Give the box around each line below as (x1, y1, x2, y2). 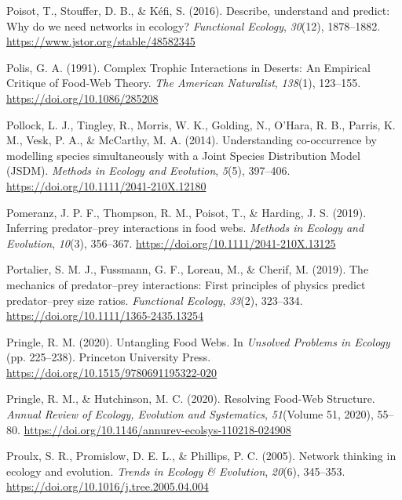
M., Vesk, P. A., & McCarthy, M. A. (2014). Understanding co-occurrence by (6, 132, 377, 148)
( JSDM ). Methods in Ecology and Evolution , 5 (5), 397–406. (6, 162, 291, 179)
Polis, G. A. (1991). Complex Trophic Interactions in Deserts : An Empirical (6, 59, 371, 75)
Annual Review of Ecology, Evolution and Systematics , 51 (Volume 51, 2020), (6, 406, 374, 422)
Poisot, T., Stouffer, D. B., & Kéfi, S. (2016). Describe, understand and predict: (6, 2, 390, 18)
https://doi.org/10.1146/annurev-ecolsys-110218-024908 (24, 421, 291, 437)
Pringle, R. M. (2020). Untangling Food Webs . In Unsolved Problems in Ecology (6, 333, 390, 350)
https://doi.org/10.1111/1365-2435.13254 (6, 307, 203, 324)
